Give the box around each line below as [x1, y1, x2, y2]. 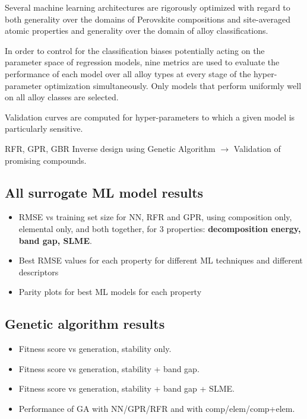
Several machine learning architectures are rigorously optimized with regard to [5, 1, 290, 13]
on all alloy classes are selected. [5, 91, 119, 103]
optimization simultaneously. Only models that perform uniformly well [44, 79, 302, 91]
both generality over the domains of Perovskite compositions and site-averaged [5, 12, 290, 25]
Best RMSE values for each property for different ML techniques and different [18, 254, 303, 266]
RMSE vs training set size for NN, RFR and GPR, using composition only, [18, 211, 292, 223]
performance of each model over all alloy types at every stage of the [5, 67, 251, 80]
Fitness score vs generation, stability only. [18, 342, 172, 355]
